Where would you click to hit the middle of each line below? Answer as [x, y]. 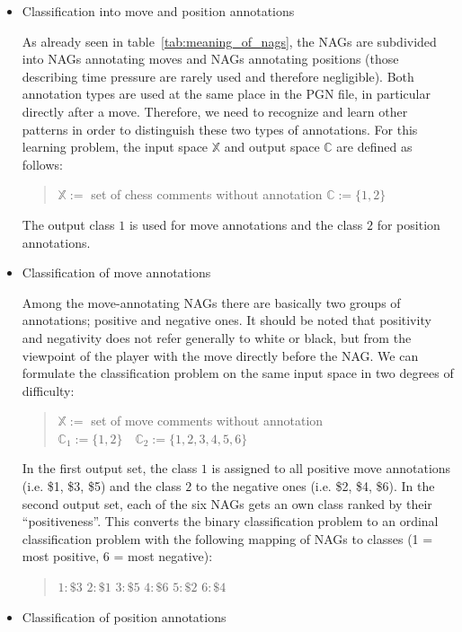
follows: [42, 164]
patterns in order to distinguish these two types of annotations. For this [220, 129]
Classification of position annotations [124, 616]
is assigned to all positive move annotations [331, 468]
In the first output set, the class [110, 468]
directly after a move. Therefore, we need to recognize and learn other [215, 111]
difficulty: [48, 390]
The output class [68, 224]
